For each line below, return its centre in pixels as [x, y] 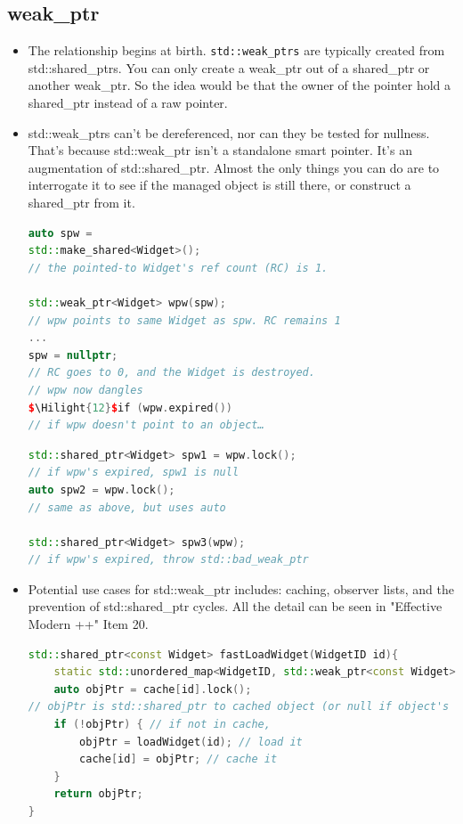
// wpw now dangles [85, 390]
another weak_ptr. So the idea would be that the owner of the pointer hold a [240, 85]
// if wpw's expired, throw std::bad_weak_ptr [168, 560]
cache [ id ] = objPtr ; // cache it [179, 759]
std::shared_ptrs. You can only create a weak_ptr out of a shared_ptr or [229, 67]
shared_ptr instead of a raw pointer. [128, 103]
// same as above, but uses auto [127, 507]
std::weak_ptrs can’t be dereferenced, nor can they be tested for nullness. [229, 132]
